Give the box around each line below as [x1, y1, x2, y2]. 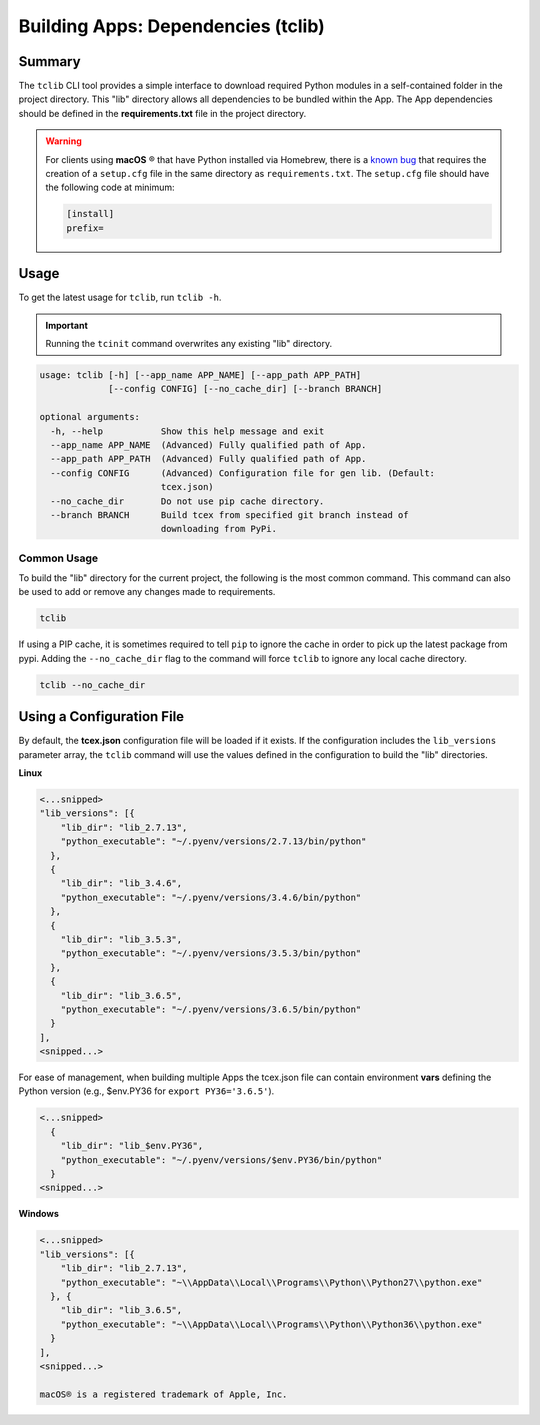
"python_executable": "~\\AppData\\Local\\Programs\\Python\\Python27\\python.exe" [60, 1276, 483, 1288]
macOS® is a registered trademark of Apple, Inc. [39, 1388, 288, 1400]
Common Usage [18, 551, 99, 565]
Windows [18, 1208, 59, 1220]
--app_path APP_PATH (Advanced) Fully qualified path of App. [50, 453, 367, 465]
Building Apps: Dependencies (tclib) [18, 15, 325, 37]
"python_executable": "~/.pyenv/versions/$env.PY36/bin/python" [60, 1154, 383, 1165]
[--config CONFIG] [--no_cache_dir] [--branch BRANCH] [108, 383, 383, 395]
